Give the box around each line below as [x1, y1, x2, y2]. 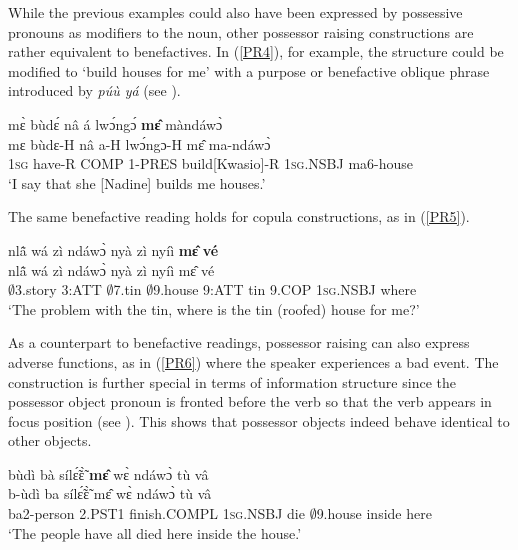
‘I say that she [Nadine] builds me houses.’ [8, 172, 266, 193]
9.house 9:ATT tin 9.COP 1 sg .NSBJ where [153, 279, 417, 300]
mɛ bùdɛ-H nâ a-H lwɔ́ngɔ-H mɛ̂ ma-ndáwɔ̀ [8, 133, 271, 154]
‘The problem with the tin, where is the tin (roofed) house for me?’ [8, 298, 420, 319]
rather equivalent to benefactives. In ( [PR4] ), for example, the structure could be [8, 41, 504, 62]
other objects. [8, 430, 92, 451]
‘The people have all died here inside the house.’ [8, 522, 302, 543]
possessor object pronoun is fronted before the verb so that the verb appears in [8, 391, 492, 412]
